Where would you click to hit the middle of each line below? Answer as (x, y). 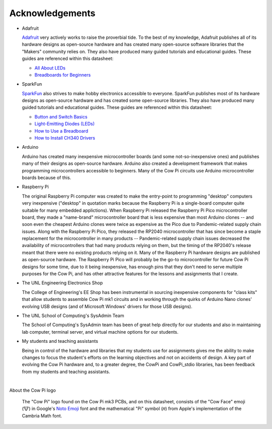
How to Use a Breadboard (61, 131)
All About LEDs (50, 68)
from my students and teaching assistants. (66, 372)
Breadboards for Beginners (62, 75)
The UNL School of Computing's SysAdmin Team (73, 316)
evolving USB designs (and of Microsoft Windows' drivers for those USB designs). (107, 306)
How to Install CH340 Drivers (65, 138)
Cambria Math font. (42, 415)
